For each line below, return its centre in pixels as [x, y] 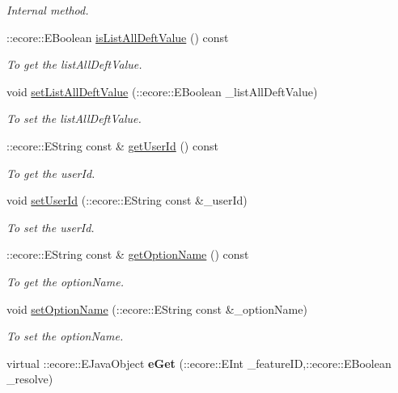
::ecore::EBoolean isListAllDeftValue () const [118, 37]
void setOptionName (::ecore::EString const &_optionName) [157, 308]
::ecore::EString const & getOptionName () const [128, 254]
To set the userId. [51, 227]
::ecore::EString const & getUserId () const [112, 145]
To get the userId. [51, 173]
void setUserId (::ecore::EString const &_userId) [127, 200]
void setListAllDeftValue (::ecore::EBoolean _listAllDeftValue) [162, 91]
